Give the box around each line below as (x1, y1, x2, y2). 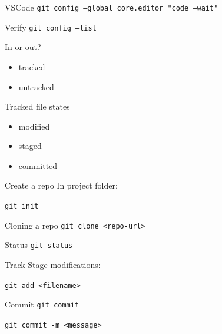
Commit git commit (5, 298, 79, 310)
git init (5, 202, 39, 211)
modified (18, 120, 50, 132)
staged (18, 140, 42, 152)
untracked (18, 80, 54, 92)
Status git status (5, 239, 73, 251)
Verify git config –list (5, 21, 97, 33)
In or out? (5, 41, 41, 53)
